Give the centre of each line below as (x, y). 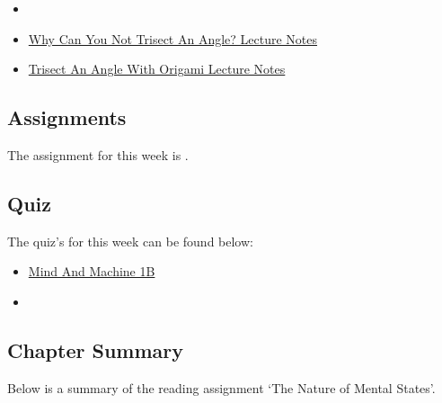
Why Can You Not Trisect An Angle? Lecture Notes (173, 38)
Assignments (67, 117)
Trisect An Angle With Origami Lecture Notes (157, 69)
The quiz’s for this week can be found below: (130, 241)
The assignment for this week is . (98, 154)
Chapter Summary (95, 349)
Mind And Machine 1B (92, 271)
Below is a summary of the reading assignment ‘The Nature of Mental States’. (221, 387)
